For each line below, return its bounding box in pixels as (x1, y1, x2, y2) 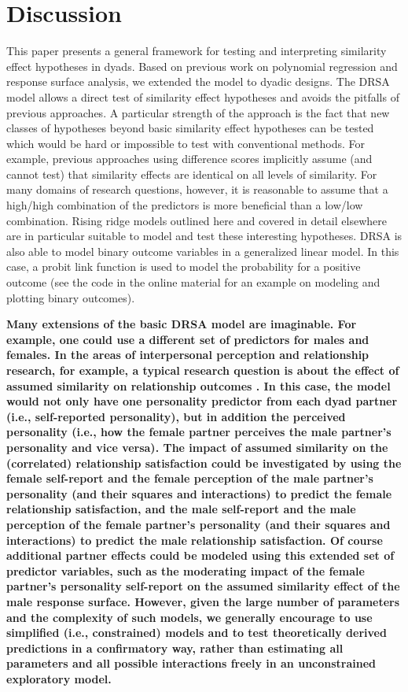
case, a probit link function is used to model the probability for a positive (6, 258, 361, 275)
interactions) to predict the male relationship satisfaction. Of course (6, 531, 383, 548)
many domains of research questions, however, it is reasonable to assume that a (6, 181, 388, 198)
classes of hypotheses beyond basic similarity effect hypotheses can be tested (6, 120, 374, 136)
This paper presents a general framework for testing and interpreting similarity (6, 43, 387, 59)
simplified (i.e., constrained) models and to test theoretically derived (6, 624, 387, 641)
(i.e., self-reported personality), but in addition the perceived (6, 408, 346, 424)
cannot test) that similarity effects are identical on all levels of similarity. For (6, 165, 377, 182)
